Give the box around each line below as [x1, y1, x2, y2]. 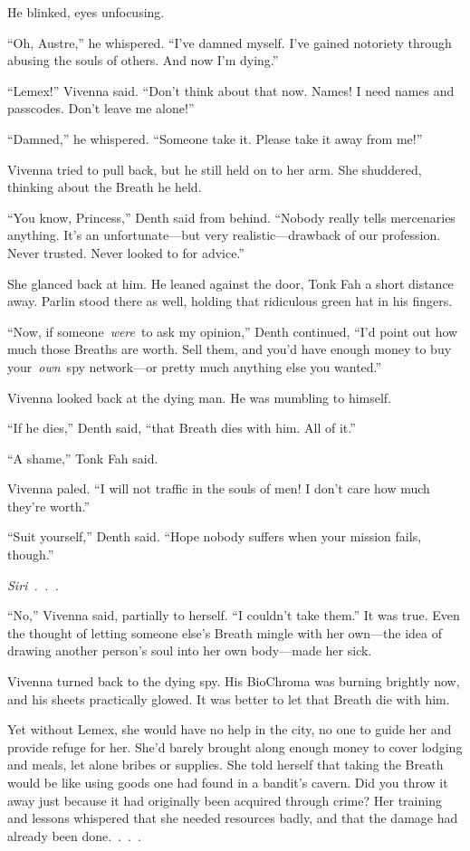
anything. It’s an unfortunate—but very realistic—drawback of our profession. [7, 225, 441, 244]
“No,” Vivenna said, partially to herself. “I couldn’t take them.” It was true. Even [7, 606, 460, 625]
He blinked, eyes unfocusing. [7, 3, 165, 21]
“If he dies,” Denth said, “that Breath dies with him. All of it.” [7, 418, 356, 437]
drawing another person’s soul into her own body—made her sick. [7, 641, 372, 660]
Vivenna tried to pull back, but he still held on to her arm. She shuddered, [7, 159, 422, 178]
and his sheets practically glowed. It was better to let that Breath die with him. [7, 689, 450, 708]
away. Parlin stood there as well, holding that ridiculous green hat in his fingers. [7, 292, 453, 311]
